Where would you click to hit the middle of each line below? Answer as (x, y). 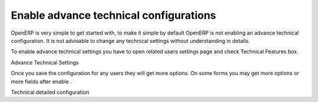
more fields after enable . (41, 81)
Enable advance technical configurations (113, 15)
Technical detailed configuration (50, 92)
